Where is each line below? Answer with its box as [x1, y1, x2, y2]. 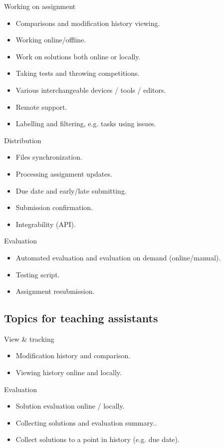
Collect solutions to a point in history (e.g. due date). [15, 434, 180, 445]
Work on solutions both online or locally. [15, 51, 141, 61]
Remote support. [15, 101, 67, 112]
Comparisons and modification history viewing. [15, 17, 160, 28]
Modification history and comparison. [15, 350, 131, 361]
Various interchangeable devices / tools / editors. [15, 84, 166, 95]
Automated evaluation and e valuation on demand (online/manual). [15, 252, 221, 262]
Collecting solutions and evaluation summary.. [15, 417, 157, 428]
